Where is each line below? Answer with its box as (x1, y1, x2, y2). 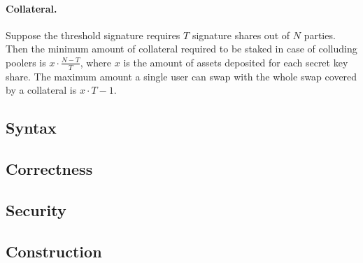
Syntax (6, 117, 57, 138)
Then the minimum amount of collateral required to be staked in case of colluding (6, 41, 357, 56)
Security (6, 199, 66, 220)
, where (80, 55, 112, 69)
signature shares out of (192, 27, 290, 42)
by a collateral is (6, 83, 77, 97)
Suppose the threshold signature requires (6, 27, 180, 42)
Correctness (6, 158, 93, 180)
